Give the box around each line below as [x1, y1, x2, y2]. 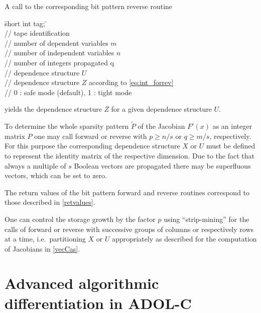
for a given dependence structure [111, 104, 212, 114]
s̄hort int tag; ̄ [5, 18, 48, 28]
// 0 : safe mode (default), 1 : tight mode [5, 87, 132, 97]
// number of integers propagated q [5, 57, 114, 67]
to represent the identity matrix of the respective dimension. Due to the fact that [5, 150, 254, 161]
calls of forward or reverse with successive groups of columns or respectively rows [5, 223, 254, 234]
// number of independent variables [5, 47, 114, 58]
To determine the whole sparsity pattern [5, 121, 129, 131]
